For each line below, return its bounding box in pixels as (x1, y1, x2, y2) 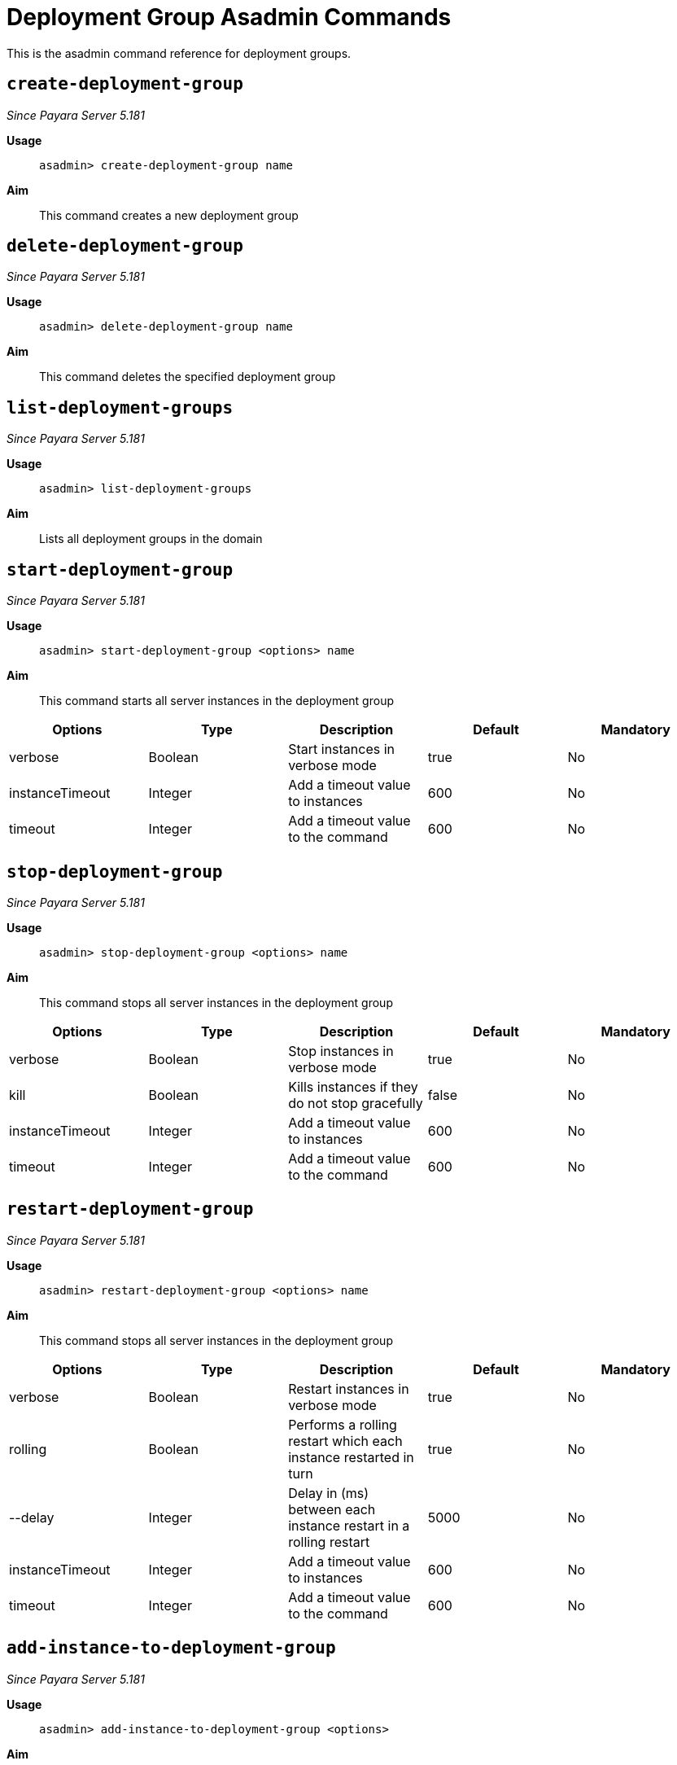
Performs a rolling (288, 1416, 397, 1433)
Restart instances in (288, 1380, 409, 1397)
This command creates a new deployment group (39, 208, 299, 222)
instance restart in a (288, 1517, 410, 1534)
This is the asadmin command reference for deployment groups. (7, 46, 352, 60)
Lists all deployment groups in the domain (39, 532, 263, 546)
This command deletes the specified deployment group (39, 370, 336, 384)
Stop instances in (288, 1042, 394, 1059)
